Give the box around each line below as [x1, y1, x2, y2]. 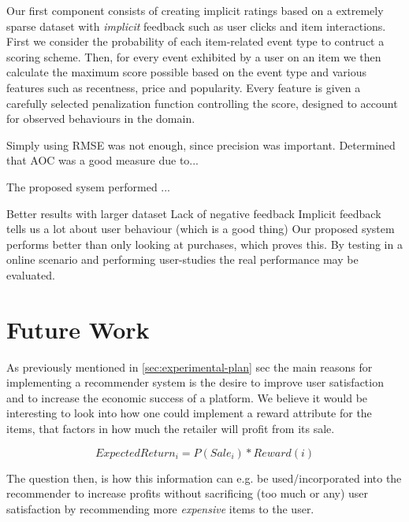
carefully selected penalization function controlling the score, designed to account [6, 94, 398, 111]
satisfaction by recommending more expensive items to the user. [6, 500, 314, 516]
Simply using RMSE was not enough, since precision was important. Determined [6, 136, 396, 153]
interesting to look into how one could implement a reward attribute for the [6, 405, 372, 421]
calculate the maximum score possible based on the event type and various [6, 64, 366, 80]
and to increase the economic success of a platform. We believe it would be [6, 389, 368, 405]
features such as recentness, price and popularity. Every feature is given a [6, 79, 361, 95]
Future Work [6, 313, 150, 345]
